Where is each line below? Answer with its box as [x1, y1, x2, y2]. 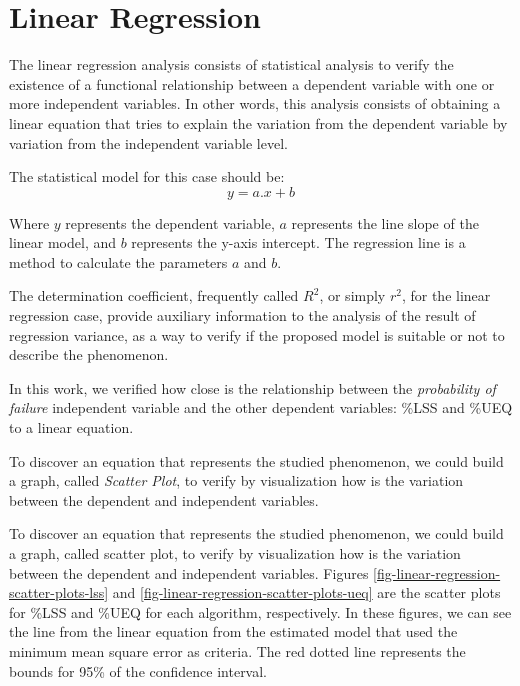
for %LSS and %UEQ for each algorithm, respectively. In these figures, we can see [9, 601, 512, 622]
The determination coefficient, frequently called [9, 285, 299, 306]
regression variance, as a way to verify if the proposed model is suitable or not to [9, 324, 505, 345]
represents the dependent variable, [65, 212, 275, 233]
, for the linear [401, 285, 491, 306]
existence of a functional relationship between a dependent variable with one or [9, 73, 495, 94]
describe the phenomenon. [9, 344, 169, 365]
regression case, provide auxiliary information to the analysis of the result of [9, 305, 476, 326]
